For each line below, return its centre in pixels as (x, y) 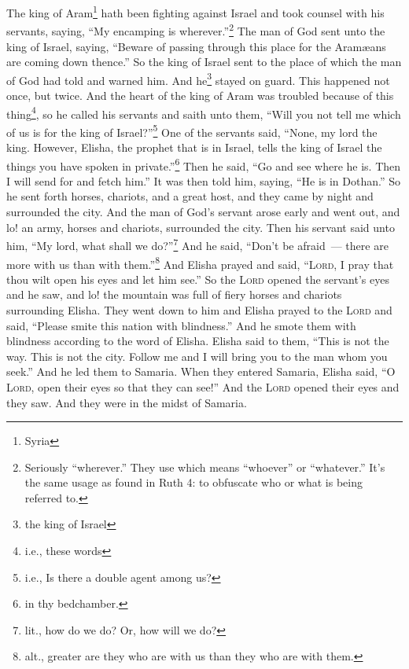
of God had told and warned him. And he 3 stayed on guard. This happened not (198, 79)
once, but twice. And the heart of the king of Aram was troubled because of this (200, 95)
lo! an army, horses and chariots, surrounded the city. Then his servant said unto (201, 227)
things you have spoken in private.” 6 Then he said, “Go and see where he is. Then (204, 164)
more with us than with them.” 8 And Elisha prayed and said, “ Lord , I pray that (200, 263)
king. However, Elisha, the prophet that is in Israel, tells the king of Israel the (194, 147)
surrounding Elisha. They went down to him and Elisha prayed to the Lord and (199, 309)
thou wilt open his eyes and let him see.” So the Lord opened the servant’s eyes (198, 279)
